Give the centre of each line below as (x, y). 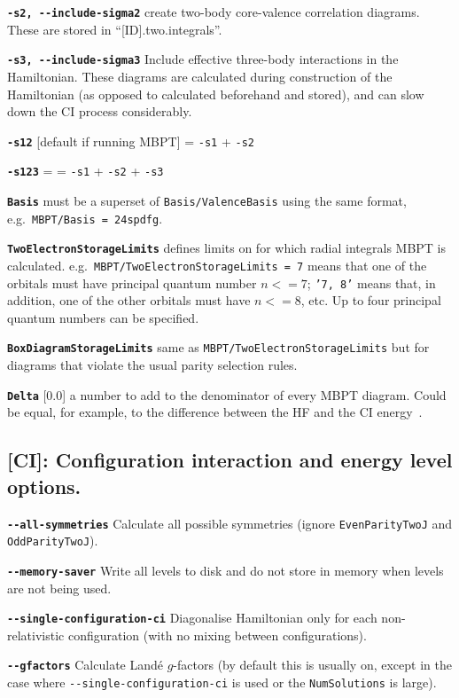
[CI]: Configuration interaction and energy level (230, 460)
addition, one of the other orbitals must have (129, 300)
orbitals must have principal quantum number (132, 282)
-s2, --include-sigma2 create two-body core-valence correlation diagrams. (214, 12)
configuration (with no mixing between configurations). (217, 635)
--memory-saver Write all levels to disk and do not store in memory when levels (226, 570)
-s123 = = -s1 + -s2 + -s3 (86, 171)
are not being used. (59, 588)
